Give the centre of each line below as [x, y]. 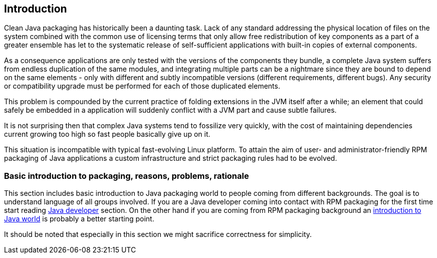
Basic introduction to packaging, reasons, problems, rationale [127, 176]
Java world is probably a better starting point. [79, 219]
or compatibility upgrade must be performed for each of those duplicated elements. [142, 86]
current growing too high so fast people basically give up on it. [107, 134]
